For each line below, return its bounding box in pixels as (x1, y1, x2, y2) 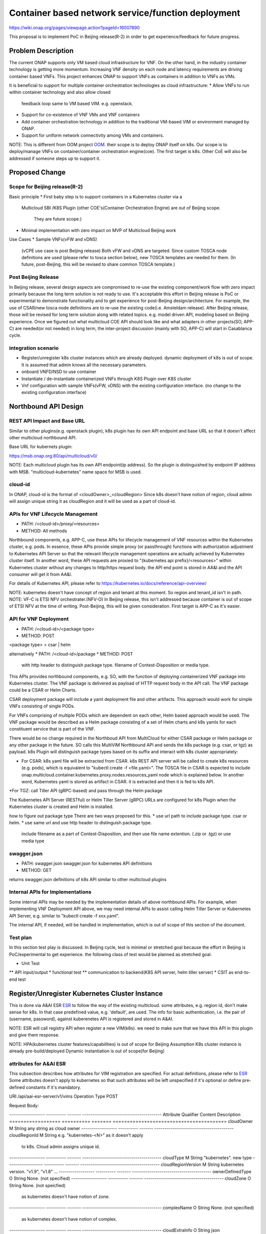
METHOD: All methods (21, 528, 67, 534)
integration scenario (9, 345, 59, 351)
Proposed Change (9, 168, 66, 177)
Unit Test (21, 960, 40, 966)
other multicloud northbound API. (9, 434, 77, 440)
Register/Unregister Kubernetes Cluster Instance (9, 989, 163, 998)
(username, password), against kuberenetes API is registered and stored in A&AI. (9, 1016, 173, 1022)
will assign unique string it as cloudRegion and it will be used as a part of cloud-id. (9, 499, 176, 504)
